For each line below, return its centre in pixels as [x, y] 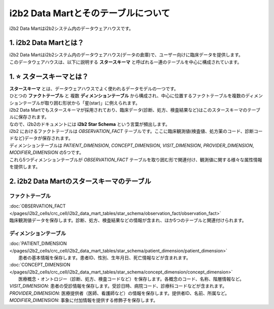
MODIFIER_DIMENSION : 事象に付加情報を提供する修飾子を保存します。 [84, 300]
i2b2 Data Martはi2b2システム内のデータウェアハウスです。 [72, 28]
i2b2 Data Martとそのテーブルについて [90, 13]
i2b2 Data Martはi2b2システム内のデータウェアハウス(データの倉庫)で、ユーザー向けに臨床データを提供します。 [126, 55]
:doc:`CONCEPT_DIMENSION [40, 265]
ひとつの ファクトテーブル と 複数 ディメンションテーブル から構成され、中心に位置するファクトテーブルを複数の [127, 96]
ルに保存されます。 [29, 117]
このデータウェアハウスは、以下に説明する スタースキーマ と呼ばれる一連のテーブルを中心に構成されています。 [126, 62]
